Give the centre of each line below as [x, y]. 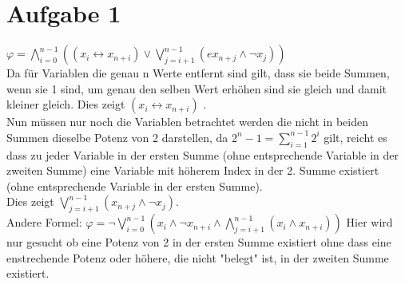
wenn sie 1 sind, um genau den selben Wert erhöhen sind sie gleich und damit [197, 88]
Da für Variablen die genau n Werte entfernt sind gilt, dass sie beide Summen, [198, 73]
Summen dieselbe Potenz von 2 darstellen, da [117, 137]
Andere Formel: [44, 222]
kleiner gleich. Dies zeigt [66, 104]
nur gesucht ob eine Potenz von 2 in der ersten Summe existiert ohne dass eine [199, 242]
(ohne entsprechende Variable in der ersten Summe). [135, 185]
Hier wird [369, 222]
